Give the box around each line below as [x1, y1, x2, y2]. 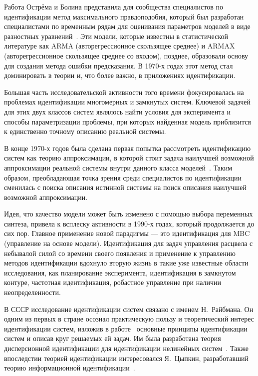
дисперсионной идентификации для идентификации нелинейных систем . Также [4, 343, 249, 353]
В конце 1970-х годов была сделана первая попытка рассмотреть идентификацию [4, 142, 251, 153]
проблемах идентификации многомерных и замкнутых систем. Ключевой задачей [4, 96, 251, 107]
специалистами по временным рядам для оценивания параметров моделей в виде [4, 21, 251, 31]
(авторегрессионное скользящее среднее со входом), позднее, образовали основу [4, 50, 249, 60]
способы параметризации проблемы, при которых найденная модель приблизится [4, 116, 251, 126]
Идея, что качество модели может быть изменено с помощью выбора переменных [4, 208, 253, 219]
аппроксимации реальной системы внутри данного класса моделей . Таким [4, 162, 233, 172]
